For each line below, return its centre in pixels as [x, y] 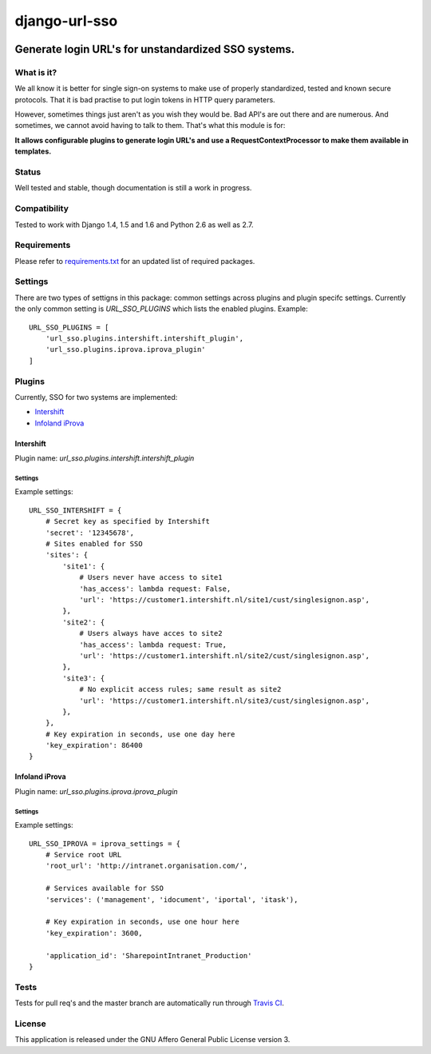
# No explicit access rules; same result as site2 [180, 689]
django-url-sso [66, 21]
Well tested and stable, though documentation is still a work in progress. [133, 188]
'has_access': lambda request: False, [155, 589]
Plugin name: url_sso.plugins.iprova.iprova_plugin [97, 791]
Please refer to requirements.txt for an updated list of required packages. [135, 261]
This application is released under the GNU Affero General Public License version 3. [152, 1040]
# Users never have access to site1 [151, 577]
